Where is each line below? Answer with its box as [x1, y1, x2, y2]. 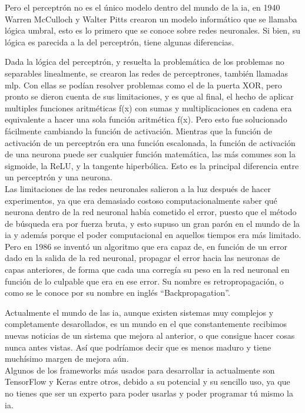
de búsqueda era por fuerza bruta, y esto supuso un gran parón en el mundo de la [5, 217, 300, 229]
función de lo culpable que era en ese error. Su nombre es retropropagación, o [5, 275, 284, 287]
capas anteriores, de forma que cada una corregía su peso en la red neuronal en [5, 263, 290, 276]
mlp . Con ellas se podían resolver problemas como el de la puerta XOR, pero [5, 78, 282, 91]
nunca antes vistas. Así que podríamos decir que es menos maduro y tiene [5, 341, 271, 353]
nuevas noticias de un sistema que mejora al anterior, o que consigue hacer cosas [5, 329, 295, 342]
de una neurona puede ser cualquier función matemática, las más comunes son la [5, 148, 296, 160]
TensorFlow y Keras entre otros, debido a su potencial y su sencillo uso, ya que [5, 375, 290, 388]
